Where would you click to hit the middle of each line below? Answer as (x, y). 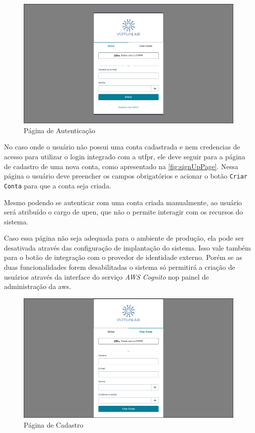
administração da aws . (38, 286)
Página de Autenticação (60, 130)
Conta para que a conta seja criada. (58, 185)
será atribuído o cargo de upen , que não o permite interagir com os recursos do (124, 212)
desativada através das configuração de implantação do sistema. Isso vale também (127, 247)
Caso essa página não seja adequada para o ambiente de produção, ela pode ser (124, 238)
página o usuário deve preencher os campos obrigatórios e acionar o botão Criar (126, 176)
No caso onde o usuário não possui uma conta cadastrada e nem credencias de (122, 147)
